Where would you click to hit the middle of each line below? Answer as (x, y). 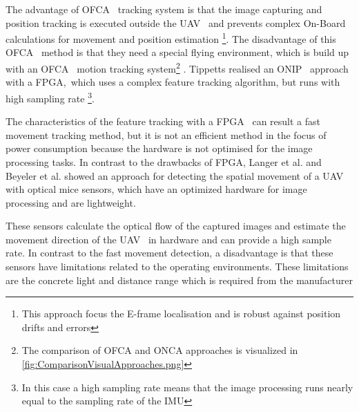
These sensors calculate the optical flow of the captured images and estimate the (176, 226)
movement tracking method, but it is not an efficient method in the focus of (166, 134)
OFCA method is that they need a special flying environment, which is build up (177, 52)
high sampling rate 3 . (50, 97)
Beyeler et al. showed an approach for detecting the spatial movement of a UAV (175, 175)
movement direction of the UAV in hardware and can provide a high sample (168, 239)
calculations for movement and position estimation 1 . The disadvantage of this (171, 38)
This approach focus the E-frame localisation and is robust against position (181, 313)
